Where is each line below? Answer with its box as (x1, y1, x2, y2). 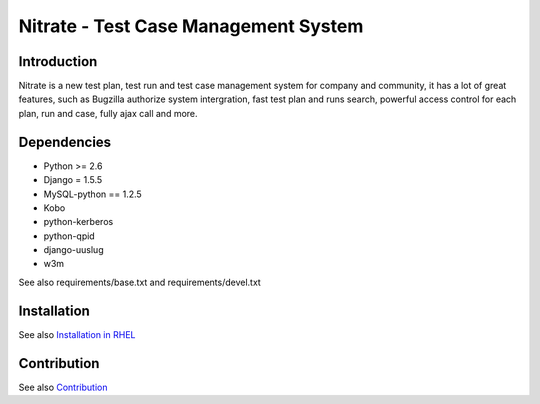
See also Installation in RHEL (18, 328, 136, 340)
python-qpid (43, 230, 95, 242)
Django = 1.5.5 (43, 174, 103, 186)
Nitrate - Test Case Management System (18, 15, 364, 37)
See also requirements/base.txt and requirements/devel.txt (18, 276, 262, 288)
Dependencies (18, 133, 112, 150)
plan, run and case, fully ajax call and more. (18, 107, 199, 119)
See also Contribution (18, 381, 108, 393)
